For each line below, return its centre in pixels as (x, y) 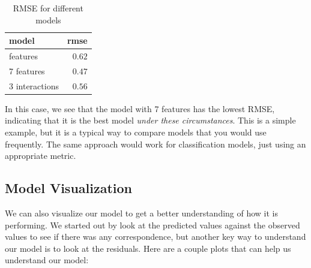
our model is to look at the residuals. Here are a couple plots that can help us (148, 248)
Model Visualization (68, 188)
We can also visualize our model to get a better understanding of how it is (142, 213)
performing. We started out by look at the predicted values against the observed (152, 225)
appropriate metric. (41, 156)
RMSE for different (48, 8)
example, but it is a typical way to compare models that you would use (136, 132)
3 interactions (34, 85)
